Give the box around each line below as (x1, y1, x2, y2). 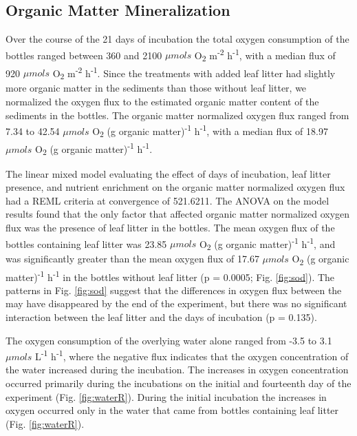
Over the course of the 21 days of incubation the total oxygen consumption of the (6, 32, 349, 46)
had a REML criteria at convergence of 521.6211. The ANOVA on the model (6, 193, 329, 207)
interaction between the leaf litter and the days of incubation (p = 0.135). (6, 310, 317, 324)
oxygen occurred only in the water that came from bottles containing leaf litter (6, 403, 339, 417)
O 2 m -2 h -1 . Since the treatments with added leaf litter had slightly (52, 63, 336, 82)
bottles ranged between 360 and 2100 (6, 48, 162, 62)
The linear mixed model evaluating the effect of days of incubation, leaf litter (6, 166, 331, 180)
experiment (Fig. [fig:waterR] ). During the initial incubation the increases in (6, 389, 327, 404)
